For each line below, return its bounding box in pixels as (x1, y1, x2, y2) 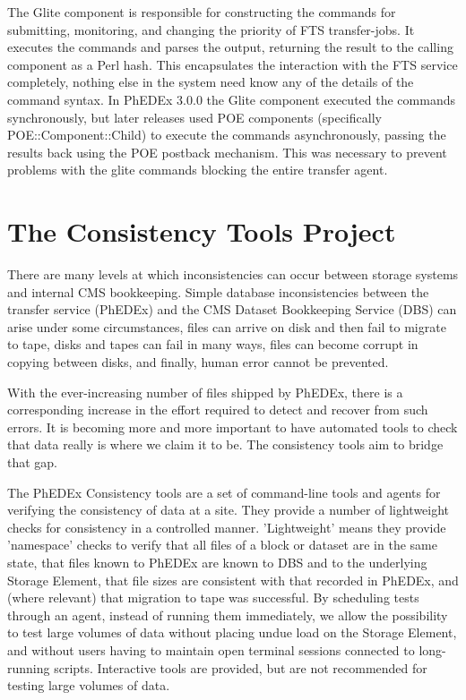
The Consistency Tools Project (7, 213, 396, 250)
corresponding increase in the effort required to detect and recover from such (7, 400, 428, 419)
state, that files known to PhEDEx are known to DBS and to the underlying (7, 552, 427, 571)
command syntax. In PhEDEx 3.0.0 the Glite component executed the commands (7, 90, 455, 108)
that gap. (7, 453, 58, 471)
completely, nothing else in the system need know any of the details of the (7, 73, 414, 91)
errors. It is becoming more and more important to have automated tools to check (7, 417, 458, 436)
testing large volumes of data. (7, 676, 170, 695)
